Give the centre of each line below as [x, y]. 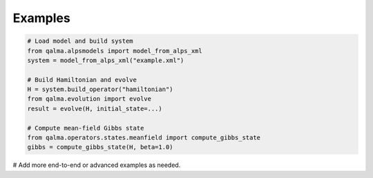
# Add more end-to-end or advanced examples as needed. [97, 165]
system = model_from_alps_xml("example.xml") [106, 60]
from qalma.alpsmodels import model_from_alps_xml [115, 51]
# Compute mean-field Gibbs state [86, 128]
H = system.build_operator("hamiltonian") [100, 89]
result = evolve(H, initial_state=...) [95, 108]
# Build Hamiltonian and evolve [82, 80]
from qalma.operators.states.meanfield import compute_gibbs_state [144, 138]
